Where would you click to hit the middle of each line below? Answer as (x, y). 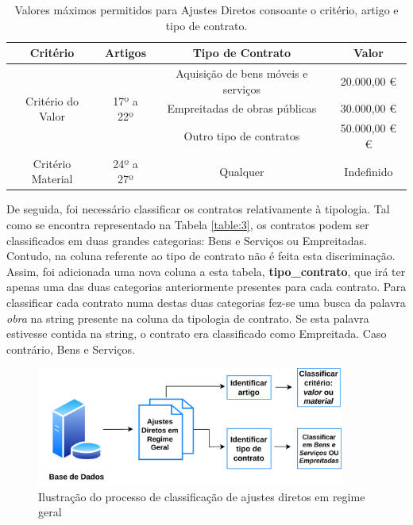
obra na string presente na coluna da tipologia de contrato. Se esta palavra (188, 318)
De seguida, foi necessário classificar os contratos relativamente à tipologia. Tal (198, 209)
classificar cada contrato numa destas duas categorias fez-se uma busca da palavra (206, 302)
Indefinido (369, 171)
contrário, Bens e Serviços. (71, 349)
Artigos (126, 53)
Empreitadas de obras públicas (242, 108)
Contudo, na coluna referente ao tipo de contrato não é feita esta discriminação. (201, 256)
